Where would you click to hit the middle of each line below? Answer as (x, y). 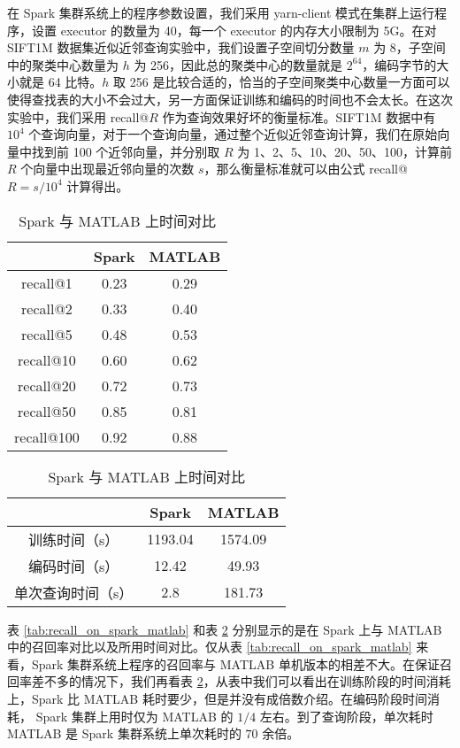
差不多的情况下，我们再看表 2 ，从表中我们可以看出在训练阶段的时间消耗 (241, 681)
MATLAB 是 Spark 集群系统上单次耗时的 (124, 733)
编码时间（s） (74, 566)
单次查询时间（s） (74, 592)
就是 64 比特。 (61, 82)
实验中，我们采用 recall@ (78, 116)
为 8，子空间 (410, 47)
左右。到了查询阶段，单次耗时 (346, 716)
